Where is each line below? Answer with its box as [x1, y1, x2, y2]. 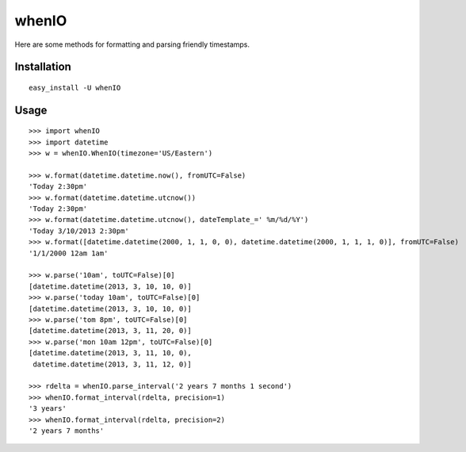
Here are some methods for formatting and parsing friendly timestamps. [14, 40, 250, 49]
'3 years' [29, 404, 67, 413]
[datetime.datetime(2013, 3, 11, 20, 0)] [29, 326, 192, 335]
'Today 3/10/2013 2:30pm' [29, 226, 130, 236]
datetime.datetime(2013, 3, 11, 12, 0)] [32, 359, 192, 369]
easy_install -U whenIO [29, 83, 121, 92]
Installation [14, 60, 71, 74]
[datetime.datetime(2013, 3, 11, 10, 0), [29, 349, 192, 358]
